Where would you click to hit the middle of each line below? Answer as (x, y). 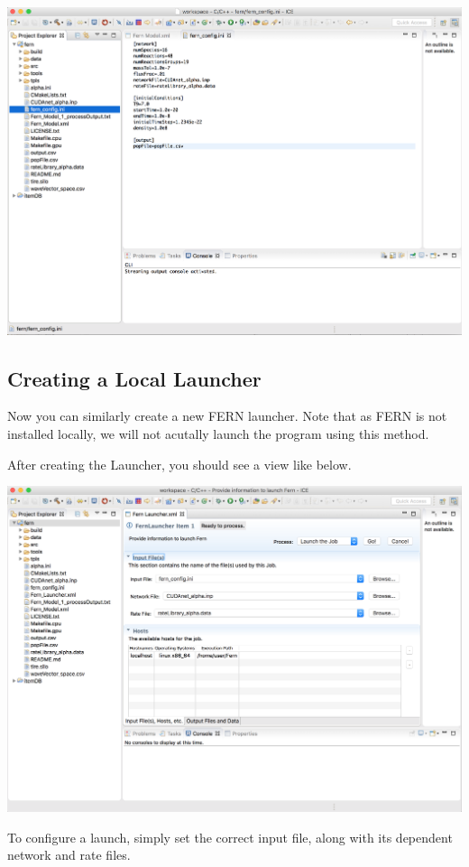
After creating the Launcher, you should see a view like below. (179, 464)
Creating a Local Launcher (134, 378)
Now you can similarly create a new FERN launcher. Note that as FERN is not (227, 416)
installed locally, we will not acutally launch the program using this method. (218, 433)
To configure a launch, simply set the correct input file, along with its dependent (230, 837)
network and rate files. (69, 855)
